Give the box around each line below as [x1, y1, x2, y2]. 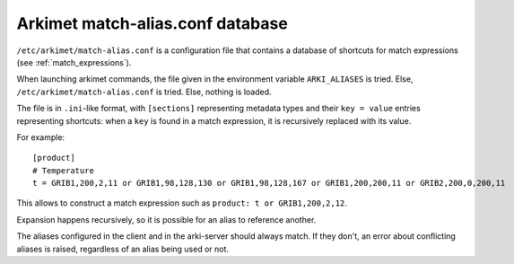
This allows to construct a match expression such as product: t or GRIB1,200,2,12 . [16, 198, 347, 208]
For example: [16, 131, 65, 143]
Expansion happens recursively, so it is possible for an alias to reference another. [16, 214, 317, 224]
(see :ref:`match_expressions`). [16, 57, 132, 67]
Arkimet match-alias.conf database [16, 13, 289, 33]
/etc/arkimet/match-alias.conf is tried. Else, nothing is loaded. [16, 86, 273, 97]
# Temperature [32, 165, 94, 175]
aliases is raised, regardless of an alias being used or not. [16, 243, 229, 254]
